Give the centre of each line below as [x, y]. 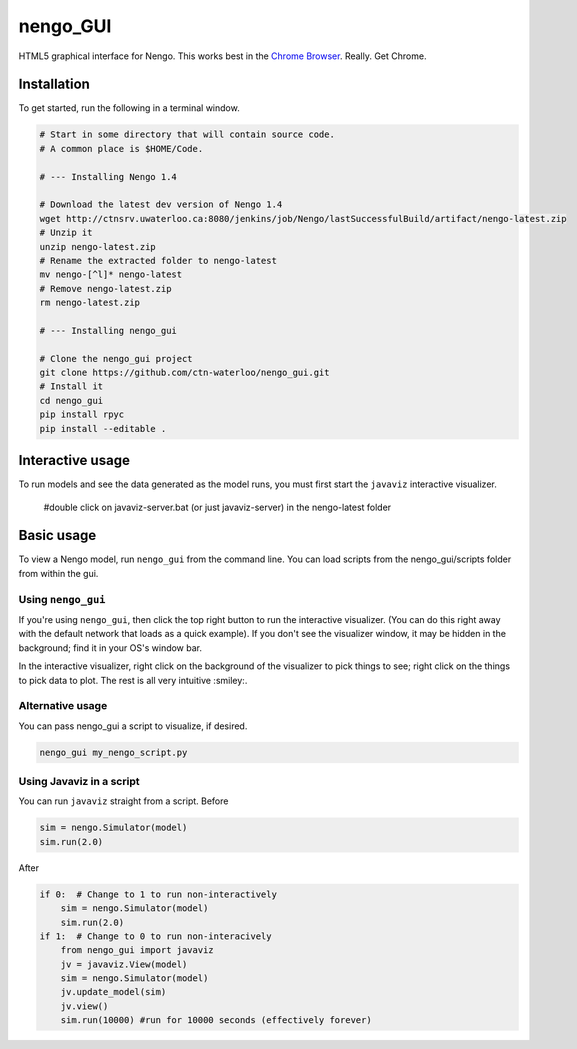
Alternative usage [63, 706]
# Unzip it [66, 233]
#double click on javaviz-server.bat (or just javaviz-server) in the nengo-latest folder [217, 507]
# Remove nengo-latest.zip [105, 288]
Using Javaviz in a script [79, 782]
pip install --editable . [103, 428]
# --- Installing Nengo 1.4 [108, 176]
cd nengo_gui [71, 400]
